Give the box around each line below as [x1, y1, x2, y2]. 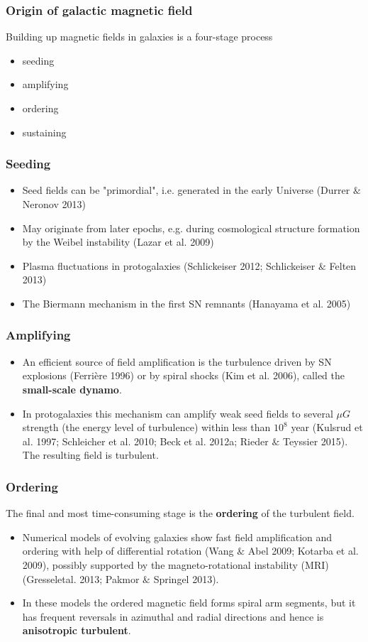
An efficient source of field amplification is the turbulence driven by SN [22, 354, 332, 369]
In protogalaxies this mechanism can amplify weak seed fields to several [22, 406, 333, 420]
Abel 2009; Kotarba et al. [247, 543, 359, 558]
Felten [329, 258, 357, 273]
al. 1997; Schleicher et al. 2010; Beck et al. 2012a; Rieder [22, 433, 269, 448]
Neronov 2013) [22, 197, 86, 211]
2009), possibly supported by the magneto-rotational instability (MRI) [22, 557, 329, 572]
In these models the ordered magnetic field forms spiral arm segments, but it [22, 595, 356, 610]
